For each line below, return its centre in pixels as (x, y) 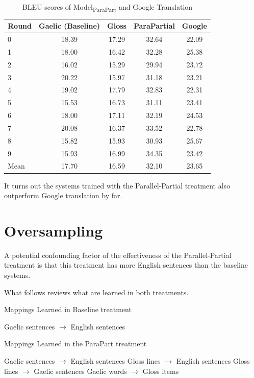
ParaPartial (154, 26)
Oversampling (54, 230)
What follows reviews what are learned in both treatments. (96, 292)
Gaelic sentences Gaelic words (80, 371)
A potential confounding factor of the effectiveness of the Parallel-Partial (118, 255)
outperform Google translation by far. (63, 195)
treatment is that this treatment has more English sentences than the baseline (126, 265)
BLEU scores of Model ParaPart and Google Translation (107, 7)
